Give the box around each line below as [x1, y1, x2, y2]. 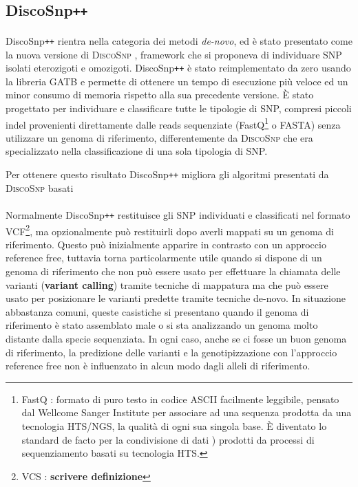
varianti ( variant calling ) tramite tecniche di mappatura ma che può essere [6, 277, 328, 292]
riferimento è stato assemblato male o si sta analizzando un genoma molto [6, 318, 318, 332]
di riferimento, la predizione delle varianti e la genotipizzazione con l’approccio [6, 345, 337, 359]
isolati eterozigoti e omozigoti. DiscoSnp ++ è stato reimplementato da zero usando [6, 61, 351, 75]
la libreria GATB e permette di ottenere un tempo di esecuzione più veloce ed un [6, 74, 348, 88]
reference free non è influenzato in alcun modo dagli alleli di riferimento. [6, 358, 310, 373]
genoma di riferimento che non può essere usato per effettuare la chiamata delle [6, 264, 341, 279]
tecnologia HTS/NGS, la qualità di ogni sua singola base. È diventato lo [21, 418, 327, 433]
